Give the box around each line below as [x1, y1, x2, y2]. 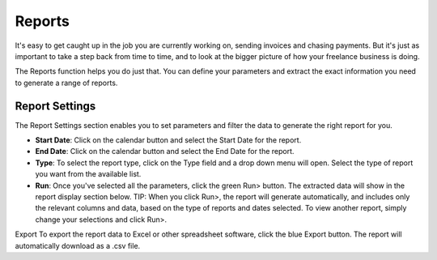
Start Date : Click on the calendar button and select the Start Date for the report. [35, 135, 302, 145]
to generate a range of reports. [15, 78, 118, 87]
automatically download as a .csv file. [15, 241, 141, 250]
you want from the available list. [35, 169, 142, 179]
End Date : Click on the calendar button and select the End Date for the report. [35, 147, 295, 156]
